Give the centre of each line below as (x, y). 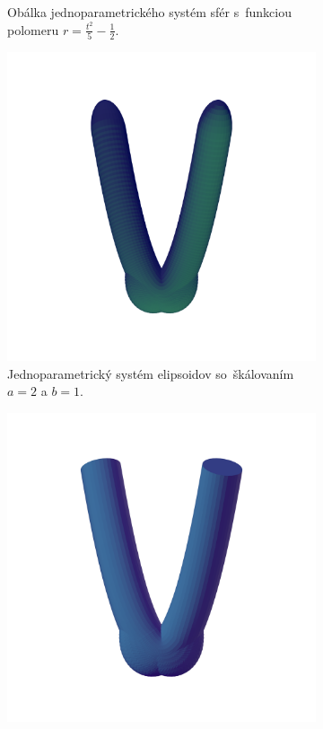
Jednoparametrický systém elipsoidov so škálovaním (151, 373)
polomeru (33, 29)
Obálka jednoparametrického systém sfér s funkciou (149, 12)
